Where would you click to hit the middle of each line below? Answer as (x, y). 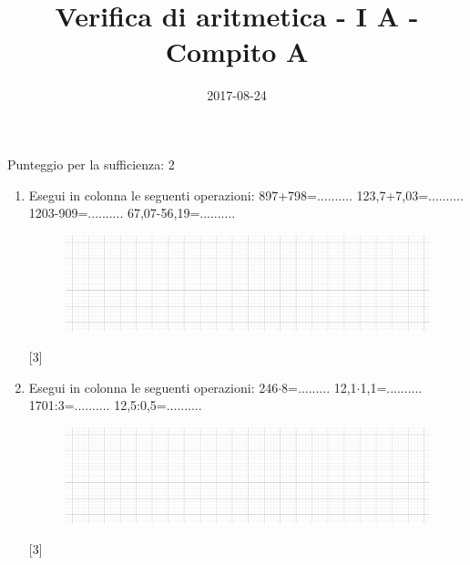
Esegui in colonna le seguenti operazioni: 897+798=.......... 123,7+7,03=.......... (246, 195)
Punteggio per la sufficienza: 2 (91, 164)
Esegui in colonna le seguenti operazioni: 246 (153, 387)
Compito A (237, 51)
